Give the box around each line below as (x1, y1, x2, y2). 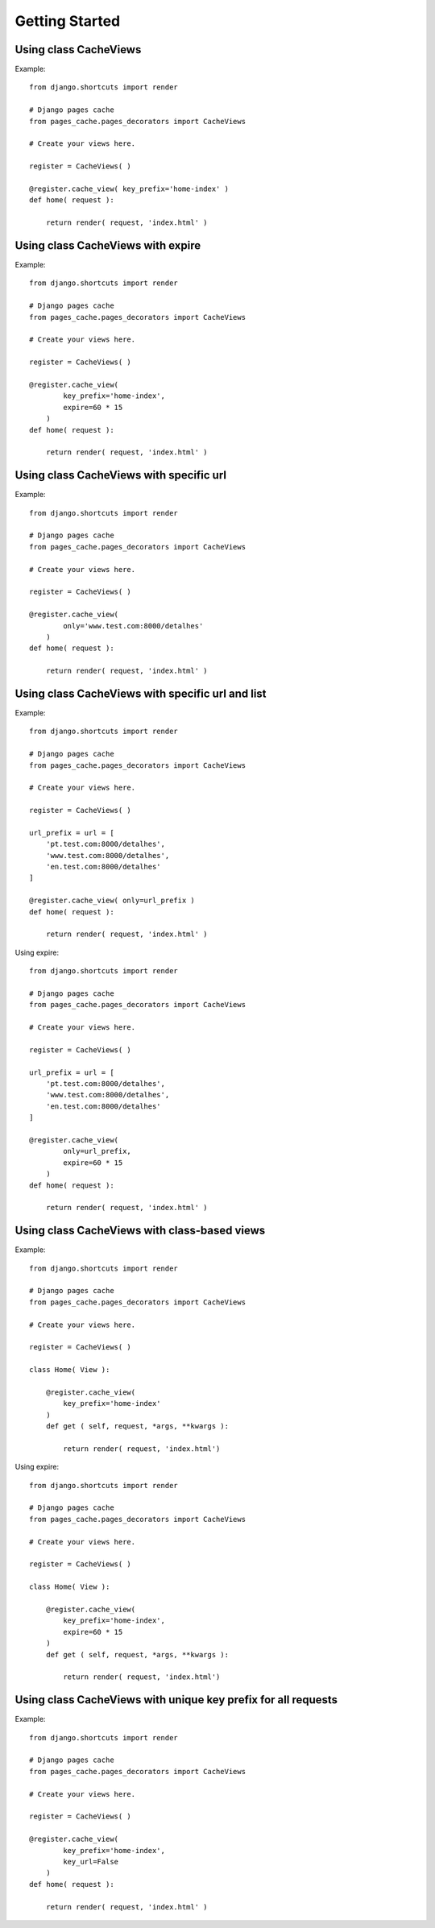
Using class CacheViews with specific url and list (14, 686, 267, 700)
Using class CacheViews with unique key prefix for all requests (14, 1693, 338, 1707)
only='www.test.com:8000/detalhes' (63, 621, 204, 630)
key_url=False (63, 1857, 119, 1866)
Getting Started (14, 12, 121, 30)
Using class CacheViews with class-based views (14, 1224, 266, 1238)
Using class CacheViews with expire (14, 238, 201, 252)
